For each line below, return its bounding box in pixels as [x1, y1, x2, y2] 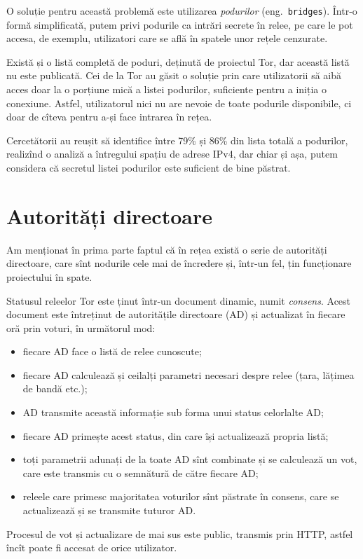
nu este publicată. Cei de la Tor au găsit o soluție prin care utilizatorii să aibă [6, 68, 342, 83]
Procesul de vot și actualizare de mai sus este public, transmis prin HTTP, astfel [6, 526, 353, 541]
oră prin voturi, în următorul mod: [6, 320, 156, 335]
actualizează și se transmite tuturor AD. [22, 503, 196, 518]
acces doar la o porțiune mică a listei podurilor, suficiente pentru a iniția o [6, 82, 327, 97]
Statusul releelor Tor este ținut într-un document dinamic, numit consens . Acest [6, 293, 351, 308]
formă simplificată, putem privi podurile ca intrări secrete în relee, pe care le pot [6, 17, 353, 32]
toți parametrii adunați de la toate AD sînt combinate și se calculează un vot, [22, 452, 357, 467]
